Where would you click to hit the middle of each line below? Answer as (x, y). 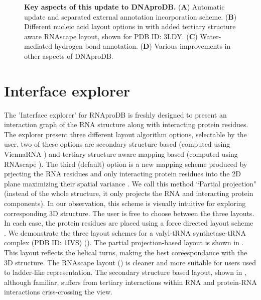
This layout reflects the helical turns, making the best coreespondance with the (126, 252)
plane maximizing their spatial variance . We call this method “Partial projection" (130, 183)
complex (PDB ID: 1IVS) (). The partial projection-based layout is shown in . (124, 242)
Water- (211, 36)
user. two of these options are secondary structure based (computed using (117, 144)
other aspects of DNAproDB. (69, 56)
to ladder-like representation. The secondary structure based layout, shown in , (125, 272)
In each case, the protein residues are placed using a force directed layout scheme (129, 223)
